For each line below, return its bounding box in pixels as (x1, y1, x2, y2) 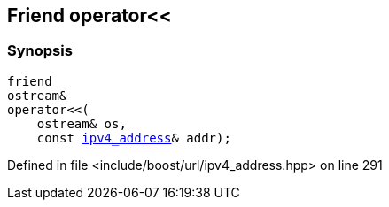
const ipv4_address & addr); (36, 130, 231, 145)
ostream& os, (36, 116, 127, 131)
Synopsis (7, 42, 73, 60)
